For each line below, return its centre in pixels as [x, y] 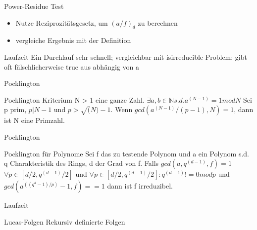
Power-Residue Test [34, 6]
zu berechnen [158, 22]
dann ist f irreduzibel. [140, 186]
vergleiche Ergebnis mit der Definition [73, 40]
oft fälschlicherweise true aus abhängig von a [72, 66]
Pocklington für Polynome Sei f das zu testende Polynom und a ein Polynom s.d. [127, 153]
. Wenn [122, 109]
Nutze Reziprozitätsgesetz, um [62, 22]
